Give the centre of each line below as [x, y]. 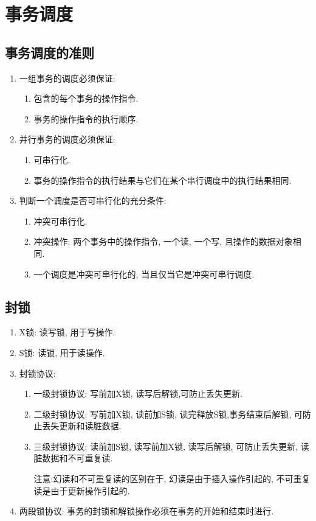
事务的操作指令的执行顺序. [86, 118]
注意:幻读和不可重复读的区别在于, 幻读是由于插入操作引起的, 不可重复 [172, 479]
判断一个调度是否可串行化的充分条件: [93, 201]
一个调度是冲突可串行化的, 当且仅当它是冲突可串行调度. [144, 274]
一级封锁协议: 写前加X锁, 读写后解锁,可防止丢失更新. [138, 393]
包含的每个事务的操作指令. [86, 98]
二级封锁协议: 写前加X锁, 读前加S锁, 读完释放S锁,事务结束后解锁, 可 [168, 414]
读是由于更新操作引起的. [82, 490]
